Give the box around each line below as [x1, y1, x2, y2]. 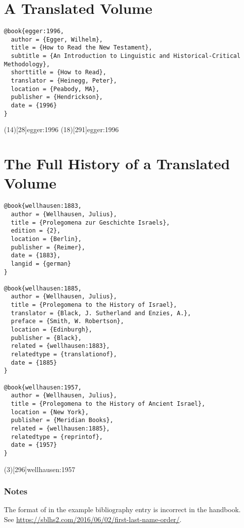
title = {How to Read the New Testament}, [11, 44, 152, 51]
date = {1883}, [11, 252, 61, 259]
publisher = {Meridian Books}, [11, 417, 113, 424]
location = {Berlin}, [11, 235, 82, 242]
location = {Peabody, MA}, [11, 85, 100, 93]
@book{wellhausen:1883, [4, 202, 82, 210]
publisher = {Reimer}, [11, 243, 85, 251]
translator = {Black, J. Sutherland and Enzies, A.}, [11, 309, 191, 317]
